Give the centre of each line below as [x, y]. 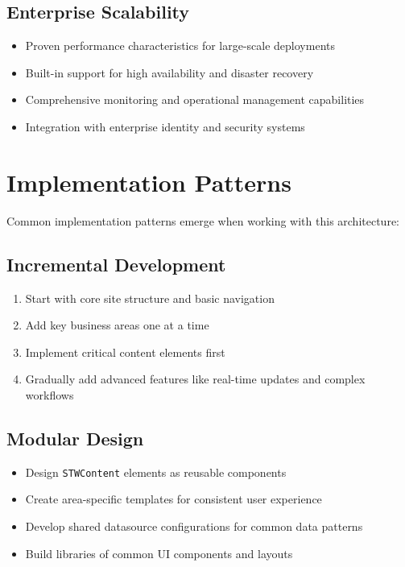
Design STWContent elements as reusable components [156, 472]
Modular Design [75, 438]
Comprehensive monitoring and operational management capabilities [195, 99]
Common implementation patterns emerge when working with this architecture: [203, 220]
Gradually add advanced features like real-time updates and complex [195, 379]
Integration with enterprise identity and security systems [165, 126]
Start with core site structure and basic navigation [150, 298]
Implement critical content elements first [125, 352]
